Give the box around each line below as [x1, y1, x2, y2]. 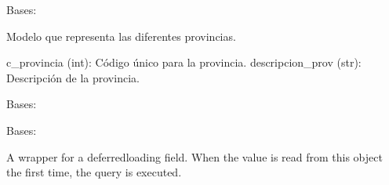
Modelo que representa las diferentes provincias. [6, 27, 236, 44]
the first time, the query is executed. [6, 164, 182, 180]
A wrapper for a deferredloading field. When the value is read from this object [6, 148, 383, 165]
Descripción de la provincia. [6, 69, 140, 85]
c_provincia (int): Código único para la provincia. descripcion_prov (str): [6, 54, 362, 71]
